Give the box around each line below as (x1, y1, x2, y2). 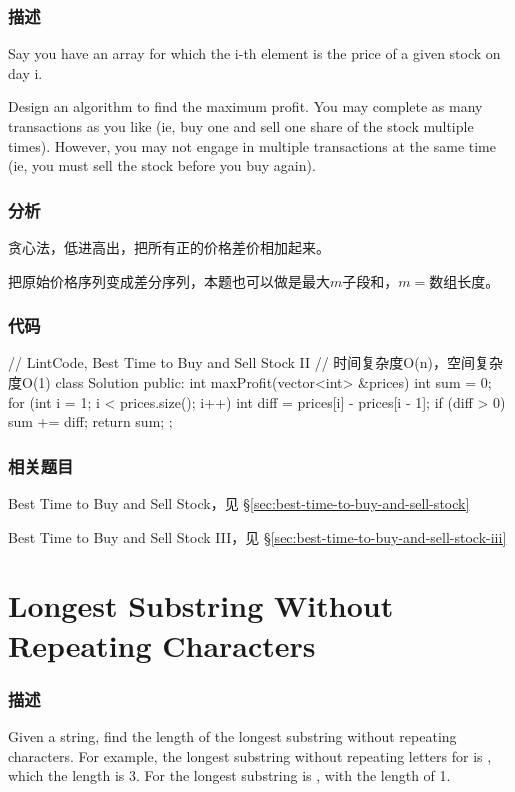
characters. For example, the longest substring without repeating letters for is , (8, 745, 492, 766)
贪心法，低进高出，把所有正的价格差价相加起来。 (8, 237, 330, 257)
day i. (8, 62, 43, 83)
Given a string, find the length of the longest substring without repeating (8, 725, 457, 746)
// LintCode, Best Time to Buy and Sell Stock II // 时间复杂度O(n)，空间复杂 (8, 352, 503, 373)
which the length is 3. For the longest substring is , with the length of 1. (8, 765, 451, 786)
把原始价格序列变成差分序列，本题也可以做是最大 (8, 270, 330, 291)
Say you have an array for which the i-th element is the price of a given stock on (8, 43, 501, 64)
